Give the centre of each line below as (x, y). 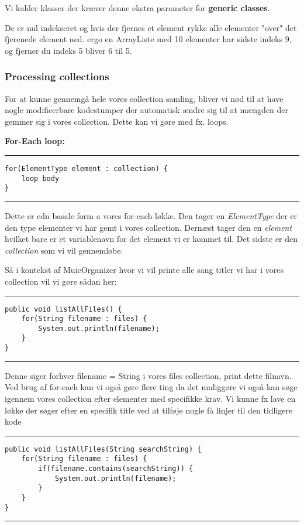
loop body (40, 178)
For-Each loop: (35, 141)
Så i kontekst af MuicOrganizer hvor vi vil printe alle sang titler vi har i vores (144, 270)
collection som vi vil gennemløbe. (64, 250)
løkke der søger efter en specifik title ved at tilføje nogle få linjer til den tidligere (149, 410)
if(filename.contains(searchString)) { (116, 469)
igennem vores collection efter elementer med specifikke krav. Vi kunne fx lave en (150, 398)
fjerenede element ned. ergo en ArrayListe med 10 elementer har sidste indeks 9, (148, 39)
